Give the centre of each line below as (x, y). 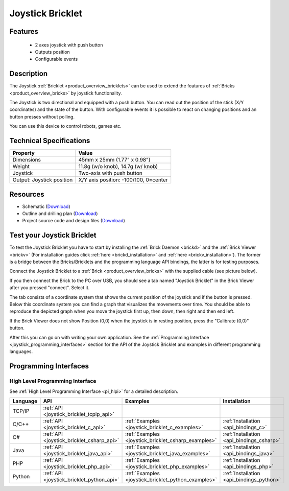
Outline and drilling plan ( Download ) (60, 214)
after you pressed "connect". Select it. (50, 288)
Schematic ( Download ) (46, 206)
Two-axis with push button (111, 173)
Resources (27, 194)
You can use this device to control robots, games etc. (66, 126)
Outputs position (52, 52)
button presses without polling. (42, 116)
